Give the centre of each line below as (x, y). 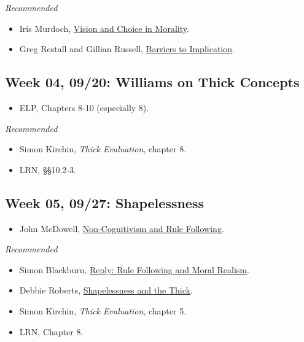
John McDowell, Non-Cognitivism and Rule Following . (122, 228)
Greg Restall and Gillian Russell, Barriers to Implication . (127, 49)
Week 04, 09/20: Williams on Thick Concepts (152, 82)
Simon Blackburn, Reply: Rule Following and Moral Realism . (134, 269)
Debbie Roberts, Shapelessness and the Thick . (106, 290)
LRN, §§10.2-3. (48, 169)
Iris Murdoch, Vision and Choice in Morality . (104, 28)
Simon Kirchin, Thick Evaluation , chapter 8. (103, 149)
